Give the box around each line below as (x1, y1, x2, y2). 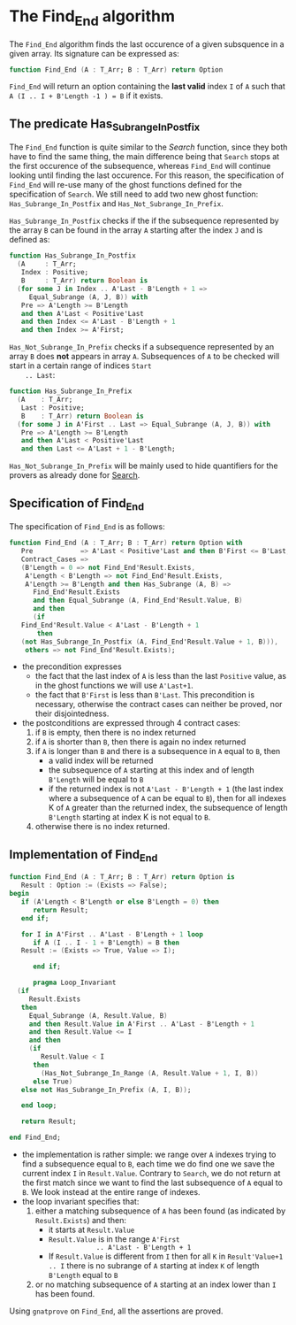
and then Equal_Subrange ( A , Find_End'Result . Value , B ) (32, 596, 243, 605)
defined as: (9, 235, 50, 245)
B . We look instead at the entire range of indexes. (21, 1187, 201, 1198)
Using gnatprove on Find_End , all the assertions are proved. (9, 1306, 224, 1316)
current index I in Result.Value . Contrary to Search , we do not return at (21, 1168, 281, 1179)
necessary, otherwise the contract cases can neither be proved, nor (34, 699, 283, 710)
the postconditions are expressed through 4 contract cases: (21, 718, 241, 728)
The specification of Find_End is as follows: (9, 521, 165, 532)
